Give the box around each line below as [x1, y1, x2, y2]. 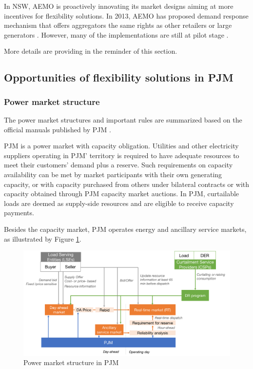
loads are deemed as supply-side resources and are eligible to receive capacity [4, 198, 234, 208]
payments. [4, 207, 34, 218]
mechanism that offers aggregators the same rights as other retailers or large [4, 20, 232, 30]
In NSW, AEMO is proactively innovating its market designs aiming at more [4, 1, 234, 11]
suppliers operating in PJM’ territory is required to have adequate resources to [4, 150, 239, 160]
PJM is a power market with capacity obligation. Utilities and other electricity [4, 141, 239, 151]
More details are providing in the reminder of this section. [4, 46, 177, 56]
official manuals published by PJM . [4, 124, 111, 134]
